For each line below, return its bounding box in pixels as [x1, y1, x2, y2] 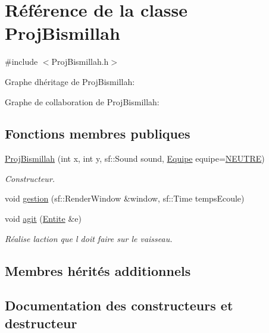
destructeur [5, 313, 77, 332]
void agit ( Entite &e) [5, 212, 82, 225]
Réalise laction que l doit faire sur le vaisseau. [5, 232, 173, 244]
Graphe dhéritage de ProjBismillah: [5, 75, 135, 87]
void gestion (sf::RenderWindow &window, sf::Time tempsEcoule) [5, 192, 245, 205]
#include [5, 55, 38, 68]
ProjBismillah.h [51, 55, 109, 68]
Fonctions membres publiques [5, 124, 190, 143]
